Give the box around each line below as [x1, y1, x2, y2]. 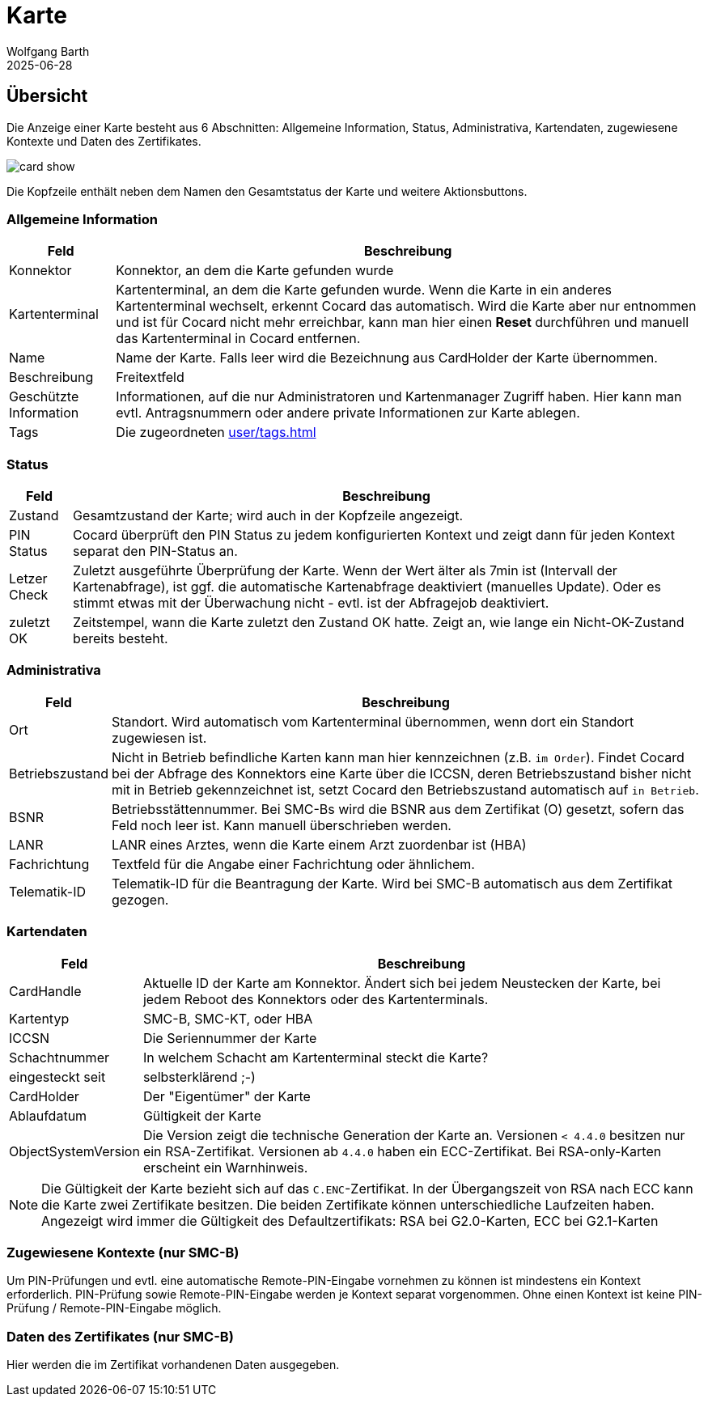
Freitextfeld [116, 369, 184, 386]
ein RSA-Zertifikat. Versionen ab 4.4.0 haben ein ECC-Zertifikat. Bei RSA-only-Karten [142, 1142, 662, 1159]
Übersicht [6, 86, 88, 107]
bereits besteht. [73, 630, 168, 647]
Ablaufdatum [9, 1107, 87, 1124]
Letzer [9, 570, 48, 587]
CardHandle [9, 982, 82, 999]
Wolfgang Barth [6, 44, 90, 58]
